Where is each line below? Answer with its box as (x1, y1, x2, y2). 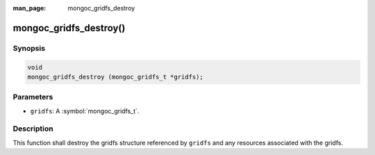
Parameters (12, 92, 53, 102)
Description (12, 124, 53, 133)
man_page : (12, 4, 47, 12)
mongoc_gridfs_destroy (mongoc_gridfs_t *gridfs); (27, 73, 204, 81)
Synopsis (12, 43, 45, 53)
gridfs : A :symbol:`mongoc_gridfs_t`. (30, 106, 140, 115)
